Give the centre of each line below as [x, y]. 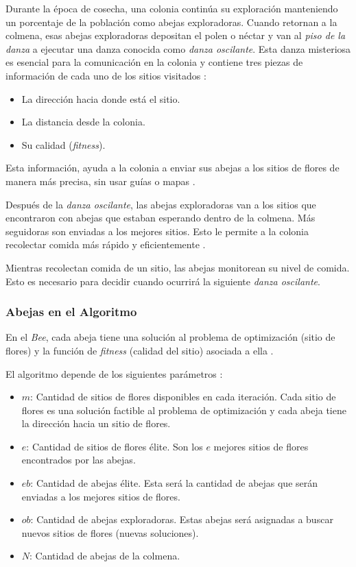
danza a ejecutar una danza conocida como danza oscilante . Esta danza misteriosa [178, 48]
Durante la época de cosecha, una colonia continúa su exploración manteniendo [172, 8]
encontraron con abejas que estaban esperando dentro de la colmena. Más [161, 218]
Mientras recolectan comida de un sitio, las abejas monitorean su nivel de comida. [178, 267]
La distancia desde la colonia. [83, 122]
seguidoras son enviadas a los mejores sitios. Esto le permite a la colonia [157, 231]
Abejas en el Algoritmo [71, 312]
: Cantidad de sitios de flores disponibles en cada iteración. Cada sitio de [183, 397]
